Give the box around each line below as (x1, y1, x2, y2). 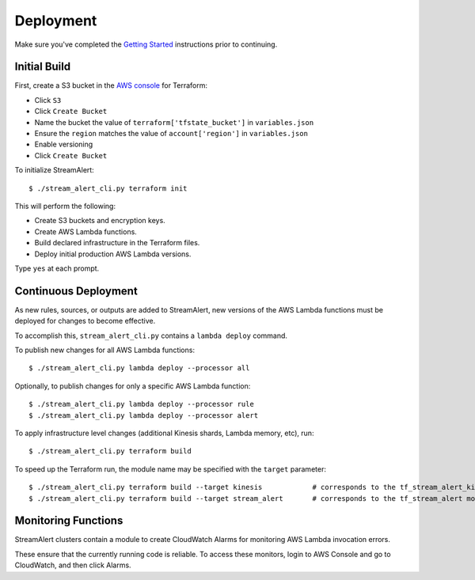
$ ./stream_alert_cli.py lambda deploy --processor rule (28, 400, 255, 409)
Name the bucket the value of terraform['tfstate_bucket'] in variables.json (34, 117, 314, 127)
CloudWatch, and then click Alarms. (14, 560, 131, 570)
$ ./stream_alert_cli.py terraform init (28, 184, 188, 193)
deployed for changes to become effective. (14, 317, 156, 326)
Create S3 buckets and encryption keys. (34, 216, 165, 226)
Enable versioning (34, 139, 93, 150)
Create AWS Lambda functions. (34, 226, 138, 237)
